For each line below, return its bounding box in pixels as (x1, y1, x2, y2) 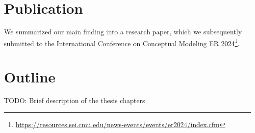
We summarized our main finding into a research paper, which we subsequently (4, 27, 242, 37)
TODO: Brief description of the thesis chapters (4, 95, 145, 106)
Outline (4, 67, 56, 87)
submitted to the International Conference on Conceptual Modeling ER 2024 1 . (4, 36, 240, 48)
